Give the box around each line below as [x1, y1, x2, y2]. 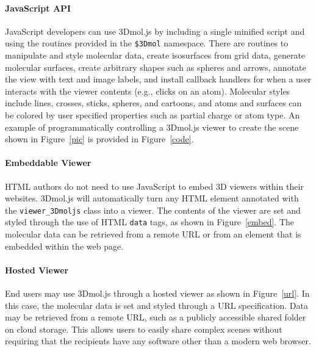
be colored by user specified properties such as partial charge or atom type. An [5, 109, 300, 121]
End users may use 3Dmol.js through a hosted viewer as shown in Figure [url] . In [5, 287, 310, 300]
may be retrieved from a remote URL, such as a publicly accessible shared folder [5, 311, 306, 324]
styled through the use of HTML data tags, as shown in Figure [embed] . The [5, 215, 295, 228]
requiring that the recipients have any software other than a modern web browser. [5, 335, 311, 347]
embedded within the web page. [5, 239, 124, 252]
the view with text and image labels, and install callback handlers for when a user [5, 73, 312, 85]
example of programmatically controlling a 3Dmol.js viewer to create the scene [5, 120, 299, 133]
